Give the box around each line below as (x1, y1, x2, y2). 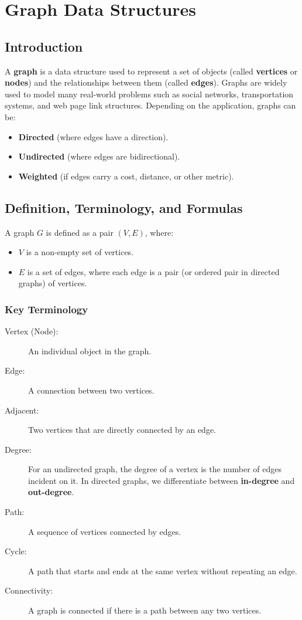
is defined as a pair (46, 226, 114, 238)
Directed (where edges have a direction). (18, 130, 169, 143)
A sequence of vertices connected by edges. (28, 525, 181, 537)
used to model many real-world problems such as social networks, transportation (5, 87, 294, 100)
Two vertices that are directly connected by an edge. (28, 424, 216, 436)
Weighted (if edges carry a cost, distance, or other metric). (18, 170, 234, 182)
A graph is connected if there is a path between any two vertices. (28, 604, 262, 616)
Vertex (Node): (5, 325, 59, 337)
